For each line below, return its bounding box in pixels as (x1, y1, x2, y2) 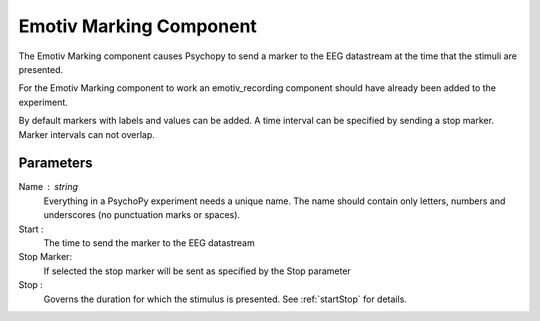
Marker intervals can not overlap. (18, 128, 155, 140)
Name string (18, 181, 79, 193)
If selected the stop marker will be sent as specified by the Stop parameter (43, 265, 352, 277)
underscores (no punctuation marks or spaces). (43, 209, 240, 221)
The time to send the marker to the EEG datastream (43, 236, 255, 249)
